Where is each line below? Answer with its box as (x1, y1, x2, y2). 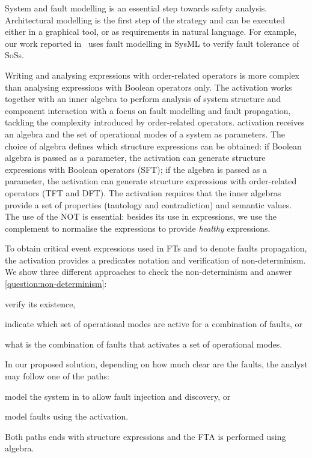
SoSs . (5, 49, 24, 61)
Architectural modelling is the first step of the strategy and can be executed (5, 13, 285, 26)
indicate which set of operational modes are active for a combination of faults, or (5, 318, 303, 330)
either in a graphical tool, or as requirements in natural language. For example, (5, 25, 297, 38)
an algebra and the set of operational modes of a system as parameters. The (5, 127, 286, 140)
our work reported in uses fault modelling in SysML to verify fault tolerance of (5, 37, 299, 49)
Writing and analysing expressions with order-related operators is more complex (5, 68, 300, 81)
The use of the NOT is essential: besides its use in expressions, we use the (5, 210, 277, 223)
